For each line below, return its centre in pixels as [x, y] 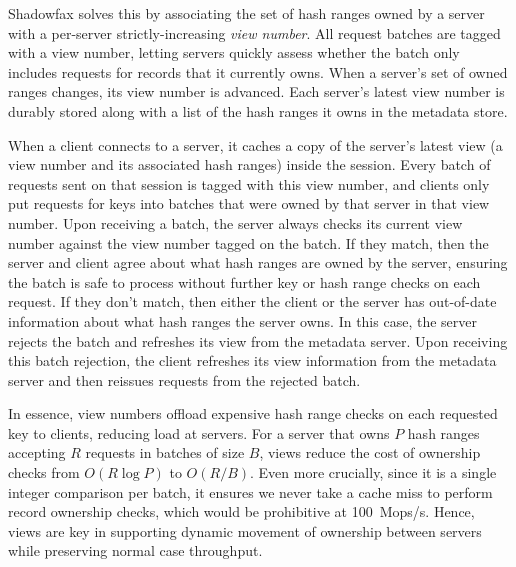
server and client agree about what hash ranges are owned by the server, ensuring [258, 262]
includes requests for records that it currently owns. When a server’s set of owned [258, 71]
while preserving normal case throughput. [135, 550]
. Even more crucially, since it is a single [373, 472]
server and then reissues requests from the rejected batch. [184, 379]
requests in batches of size [165, 452]
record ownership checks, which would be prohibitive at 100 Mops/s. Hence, [241, 511]
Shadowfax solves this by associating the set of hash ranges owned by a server [246, 13]
